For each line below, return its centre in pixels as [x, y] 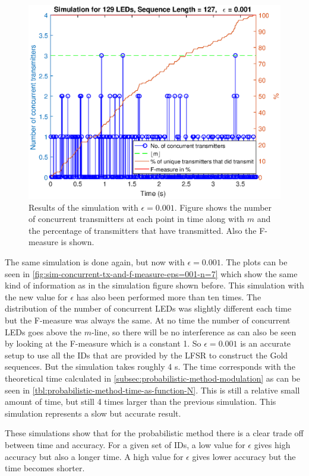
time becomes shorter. [45, 468]
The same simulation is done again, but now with [95, 262]
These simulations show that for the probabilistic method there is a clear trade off [154, 433]
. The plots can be [254, 262]
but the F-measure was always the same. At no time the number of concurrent [148, 320]
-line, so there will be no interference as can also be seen [194, 331]
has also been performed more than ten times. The [169, 296]
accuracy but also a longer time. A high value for [94, 456]
